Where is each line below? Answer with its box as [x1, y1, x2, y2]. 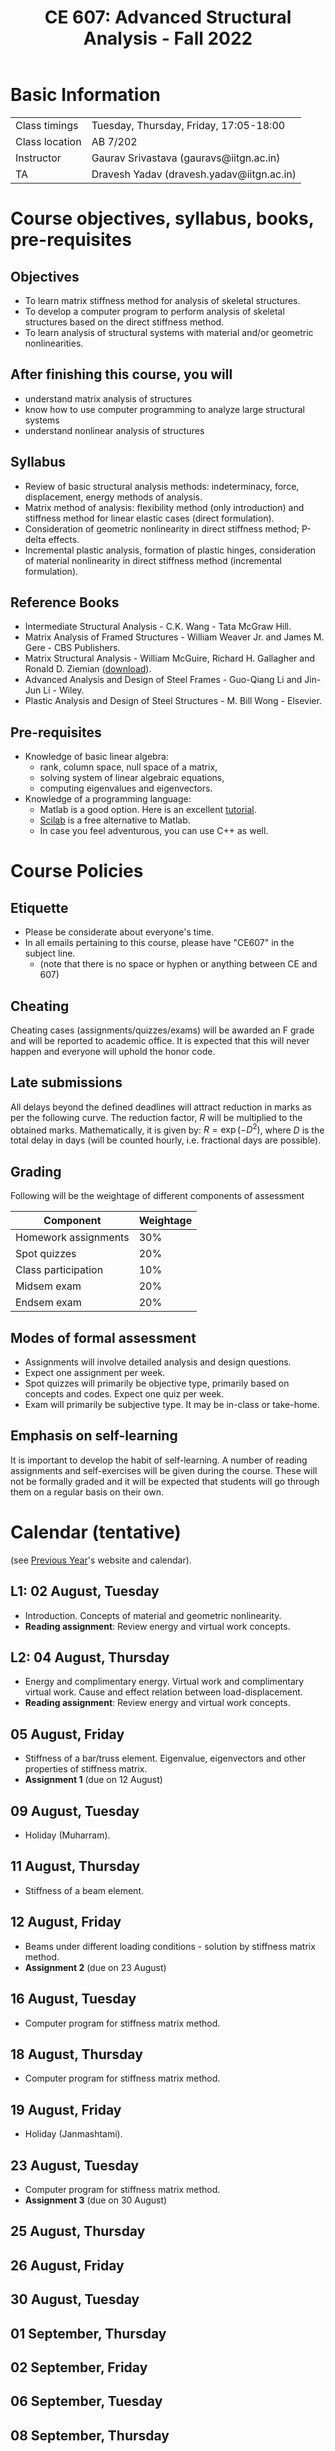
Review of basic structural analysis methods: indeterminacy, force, [24, 480, 300, 492]
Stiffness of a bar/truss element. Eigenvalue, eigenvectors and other [24, 1752, 307, 1765]
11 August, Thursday [10, 1858, 141, 1875]
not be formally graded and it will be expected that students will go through [10, 1475, 320, 1487]
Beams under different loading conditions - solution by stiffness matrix [24, 1940, 316, 1952]
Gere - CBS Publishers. [24, 642, 121, 654]
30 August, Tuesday [10, 2291, 140, 2308]
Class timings [15, 118, 79, 132]
